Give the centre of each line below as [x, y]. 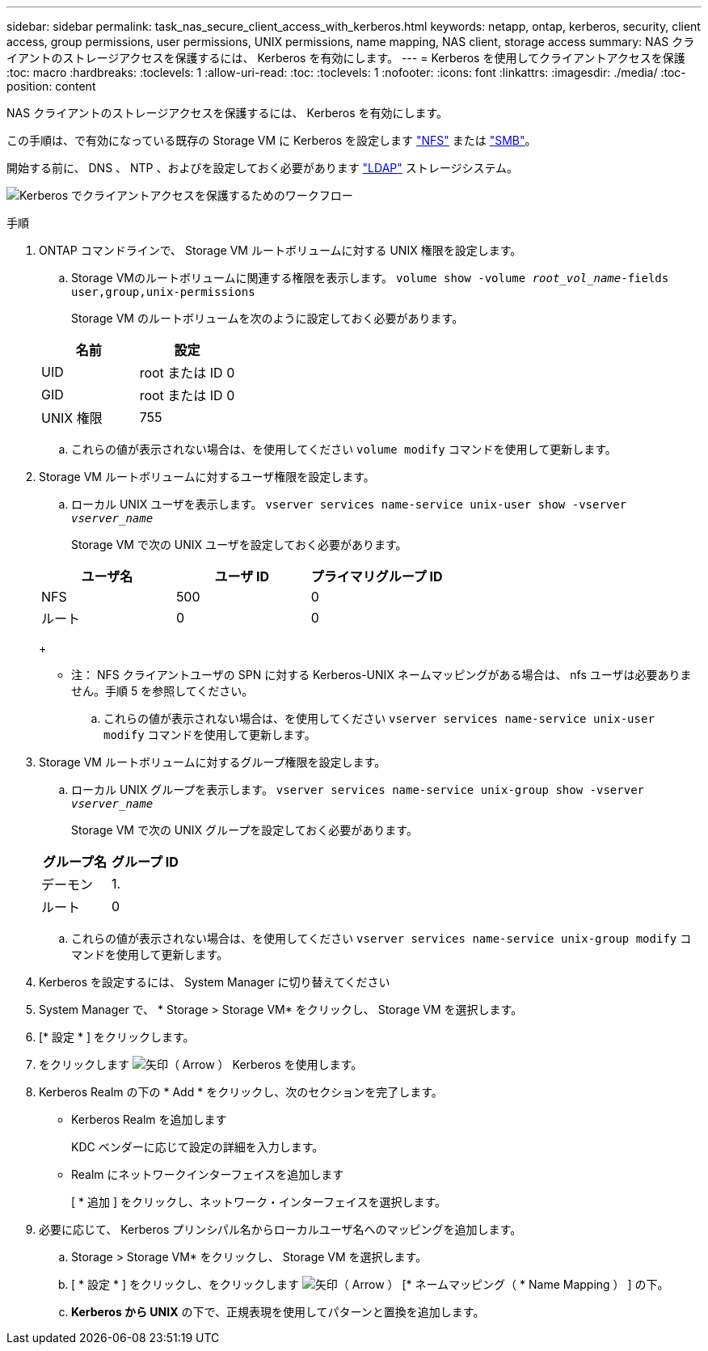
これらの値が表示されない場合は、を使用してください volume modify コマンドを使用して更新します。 [344, 449]
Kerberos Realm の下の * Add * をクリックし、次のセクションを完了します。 [241, 1092]
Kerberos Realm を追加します [149, 1119]
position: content [51, 86]
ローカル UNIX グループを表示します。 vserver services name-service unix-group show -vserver [358, 789]
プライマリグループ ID [377, 576]
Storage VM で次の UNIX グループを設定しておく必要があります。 [244, 830]
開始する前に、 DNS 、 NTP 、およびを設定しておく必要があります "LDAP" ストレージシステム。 [263, 168]
